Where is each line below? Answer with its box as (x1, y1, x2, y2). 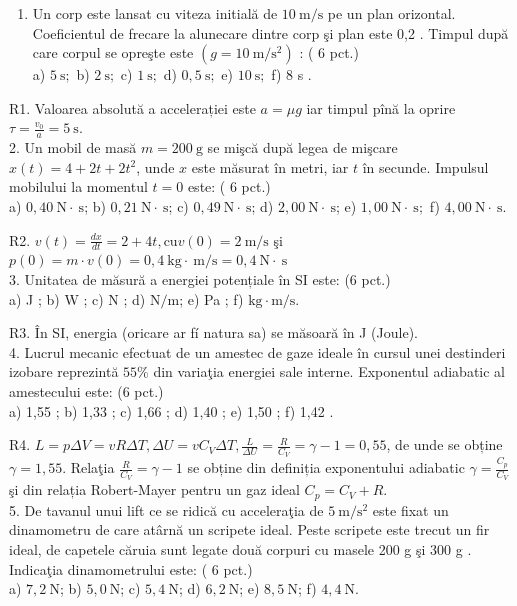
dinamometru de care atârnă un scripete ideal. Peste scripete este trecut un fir (9, 519, 490, 540)
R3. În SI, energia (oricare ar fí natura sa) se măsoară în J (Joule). (9, 322, 418, 343)
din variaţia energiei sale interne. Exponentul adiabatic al (153, 361, 505, 382)
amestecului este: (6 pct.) (9, 380, 164, 401)
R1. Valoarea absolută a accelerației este (9, 97, 256, 118)
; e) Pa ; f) (179, 288, 244, 309)
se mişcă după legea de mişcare (207, 137, 398, 158)
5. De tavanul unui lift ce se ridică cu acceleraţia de (9, 499, 324, 520)
